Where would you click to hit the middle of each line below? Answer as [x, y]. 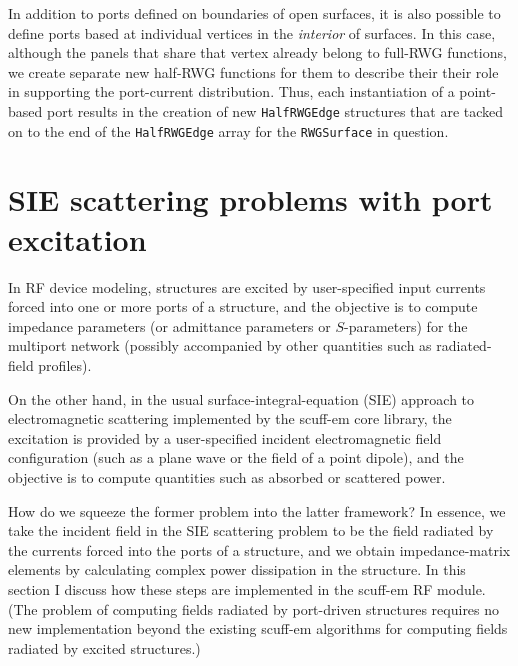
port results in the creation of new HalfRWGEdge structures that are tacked [275, 110]
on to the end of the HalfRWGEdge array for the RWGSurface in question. [228, 130]
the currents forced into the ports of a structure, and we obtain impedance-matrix [259, 549]
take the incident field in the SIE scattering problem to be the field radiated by [251, 530]
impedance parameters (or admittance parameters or [169, 325]
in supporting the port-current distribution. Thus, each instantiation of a [231, 91]
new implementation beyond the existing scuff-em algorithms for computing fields [258, 628]
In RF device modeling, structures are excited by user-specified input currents [247, 286]
